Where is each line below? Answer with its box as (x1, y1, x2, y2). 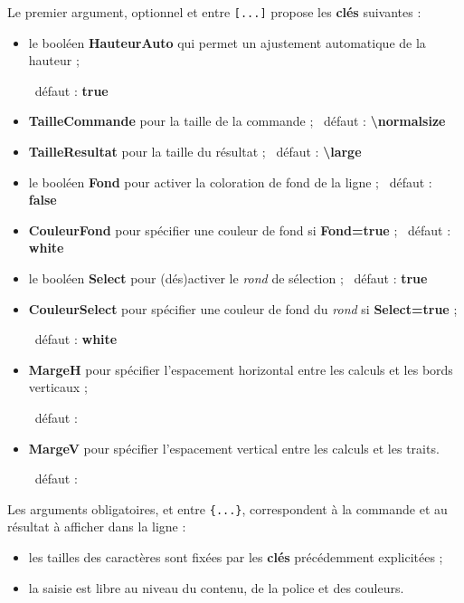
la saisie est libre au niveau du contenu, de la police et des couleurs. (28, 578, 404, 597)
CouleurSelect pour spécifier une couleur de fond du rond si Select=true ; (28, 299, 458, 318)
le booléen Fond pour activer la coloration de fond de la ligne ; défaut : (28, 172, 432, 191)
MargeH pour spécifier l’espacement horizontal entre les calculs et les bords (28, 359, 453, 378)
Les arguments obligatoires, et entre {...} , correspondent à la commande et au (7, 499, 448, 518)
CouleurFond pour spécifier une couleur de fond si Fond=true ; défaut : (28, 220, 451, 239)
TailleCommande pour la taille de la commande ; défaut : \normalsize (28, 111, 446, 130)
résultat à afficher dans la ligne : (7, 517, 186, 536)
